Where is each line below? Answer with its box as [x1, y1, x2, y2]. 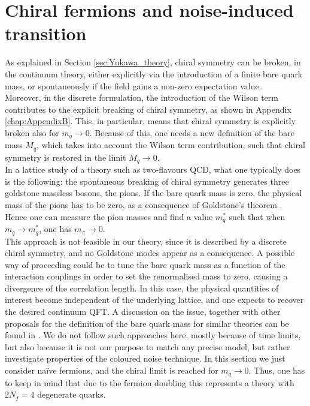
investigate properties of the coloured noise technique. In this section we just [5, 352, 285, 365]
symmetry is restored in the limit [5, 151, 126, 163]
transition [5, 21, 87, 46]
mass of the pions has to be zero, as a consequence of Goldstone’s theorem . [5, 199, 282, 211]
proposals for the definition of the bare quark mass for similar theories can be [5, 317, 289, 329]
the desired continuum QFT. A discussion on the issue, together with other [5, 305, 281, 318]
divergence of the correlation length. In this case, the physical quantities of [5, 281, 279, 294]
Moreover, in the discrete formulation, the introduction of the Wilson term [5, 91, 278, 104]
